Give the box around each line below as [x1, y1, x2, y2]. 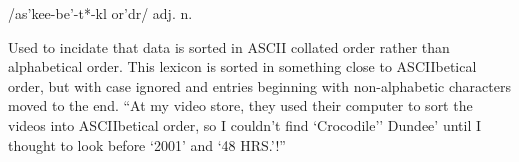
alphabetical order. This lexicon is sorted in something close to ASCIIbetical [8, 56, 477, 77]
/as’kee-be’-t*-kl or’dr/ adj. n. [8, 3, 193, 23]
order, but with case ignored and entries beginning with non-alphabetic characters [8, 75, 511, 96]
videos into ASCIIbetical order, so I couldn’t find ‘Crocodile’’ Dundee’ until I [8, 114, 482, 135]
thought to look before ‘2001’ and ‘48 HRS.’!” [8, 134, 286, 155]
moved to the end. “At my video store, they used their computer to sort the [8, 95, 473, 116]
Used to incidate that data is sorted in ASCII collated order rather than [8, 36, 450, 57]
